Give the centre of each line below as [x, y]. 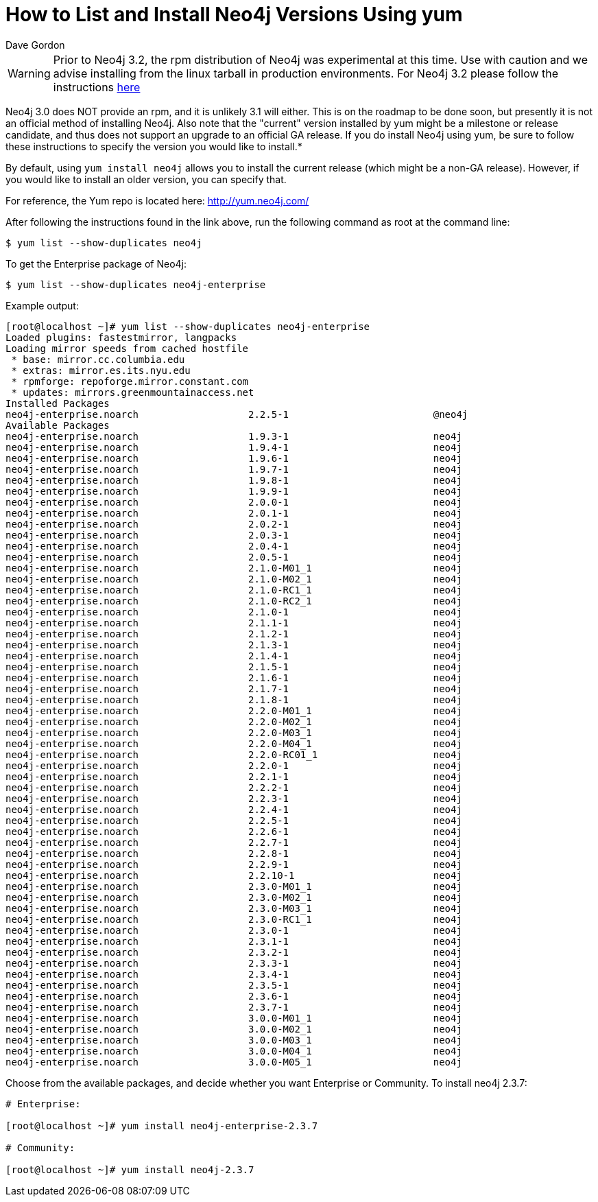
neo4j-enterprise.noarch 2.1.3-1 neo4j [234, 645]
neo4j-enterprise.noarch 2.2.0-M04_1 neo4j [234, 743]
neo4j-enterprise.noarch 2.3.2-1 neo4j [234, 952]
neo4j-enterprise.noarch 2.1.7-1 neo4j [234, 688]
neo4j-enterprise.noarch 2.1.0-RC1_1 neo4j [234, 590]
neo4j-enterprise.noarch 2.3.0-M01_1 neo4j [234, 886]
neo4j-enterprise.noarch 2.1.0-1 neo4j [234, 612]
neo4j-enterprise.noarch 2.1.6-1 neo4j [234, 677]
